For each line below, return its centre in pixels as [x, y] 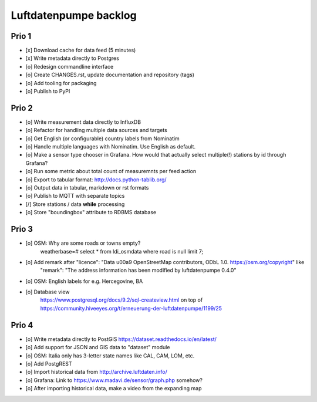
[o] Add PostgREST [49, 363]
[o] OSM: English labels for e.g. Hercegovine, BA [84, 281]
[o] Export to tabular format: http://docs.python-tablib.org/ [96, 180]
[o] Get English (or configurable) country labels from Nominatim [103, 138]
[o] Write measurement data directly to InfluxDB [83, 122]
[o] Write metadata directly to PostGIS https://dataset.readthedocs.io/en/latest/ [121, 339]
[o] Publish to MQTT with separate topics [75, 196]
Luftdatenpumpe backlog [74, 15]
